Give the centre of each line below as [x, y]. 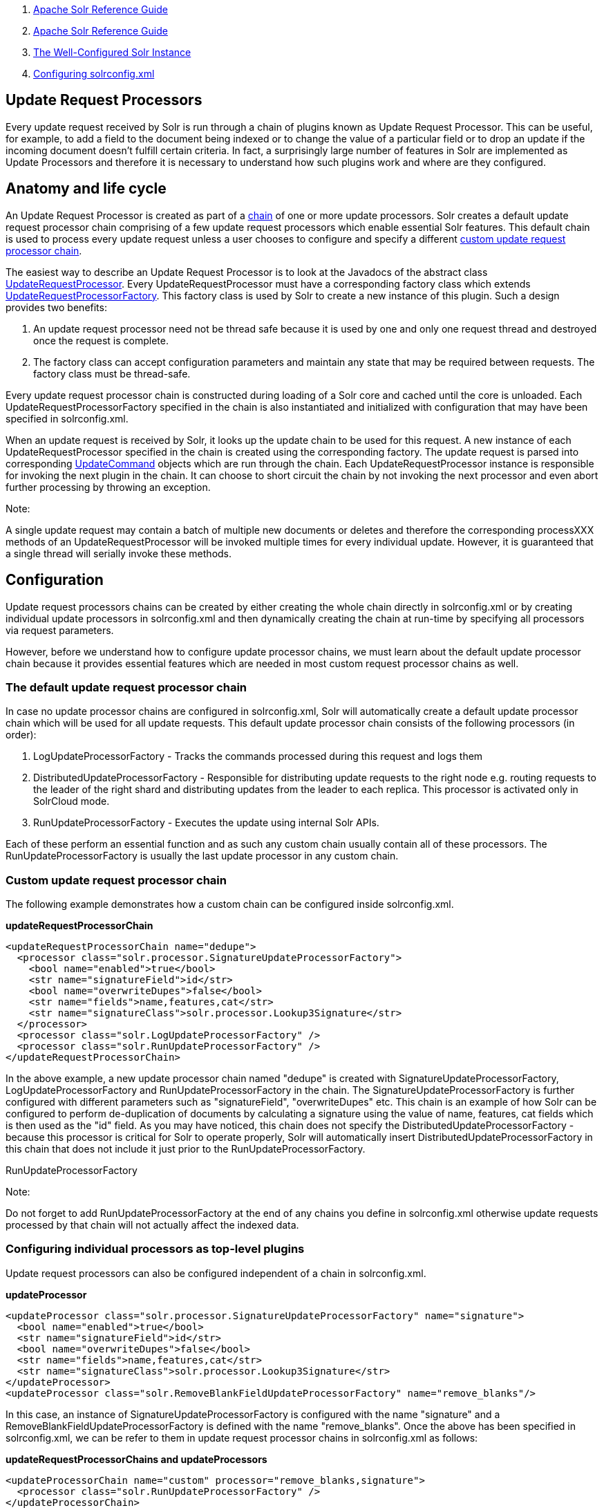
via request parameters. [60, 630]
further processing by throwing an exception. [108, 487]
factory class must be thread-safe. [112, 373]
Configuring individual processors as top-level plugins [155, 1249]
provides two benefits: [56, 307]
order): [21, 735]
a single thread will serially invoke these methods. [119, 553]
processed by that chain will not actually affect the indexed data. [152, 1225]
